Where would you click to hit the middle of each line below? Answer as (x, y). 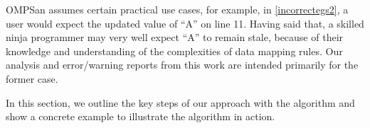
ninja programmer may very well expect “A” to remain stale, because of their (175, 37)
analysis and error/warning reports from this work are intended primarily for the (182, 65)
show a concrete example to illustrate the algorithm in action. (141, 116)
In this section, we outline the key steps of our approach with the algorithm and (180, 102)
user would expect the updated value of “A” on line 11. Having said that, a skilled (185, 23)
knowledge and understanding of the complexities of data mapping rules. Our (174, 51)
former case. (32, 78)
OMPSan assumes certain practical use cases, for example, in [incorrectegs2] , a (177, 9)
